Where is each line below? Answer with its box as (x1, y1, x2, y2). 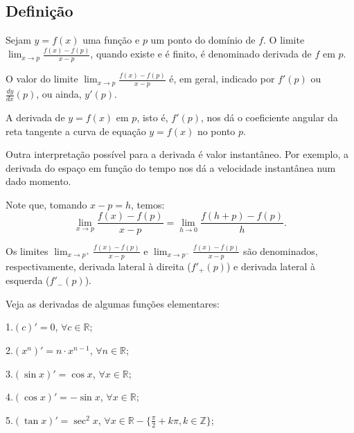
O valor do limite (6, 71, 78, 86)
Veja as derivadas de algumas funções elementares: (6, 296, 220, 310)
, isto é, (136, 109, 168, 124)
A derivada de (6, 109, 65, 124)
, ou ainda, (36, 87, 82, 101)
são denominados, (243, 243, 318, 258)
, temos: (131, 197, 165, 211)
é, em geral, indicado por (169, 71, 275, 86)
